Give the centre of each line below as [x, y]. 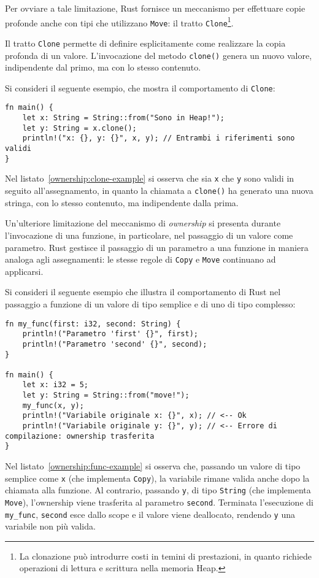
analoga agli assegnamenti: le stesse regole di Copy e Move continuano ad [140, 259]
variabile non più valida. [50, 526]
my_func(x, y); [53, 405]
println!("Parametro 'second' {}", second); [115, 344]
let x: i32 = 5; [56, 385]
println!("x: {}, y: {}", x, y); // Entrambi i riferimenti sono [159, 138]
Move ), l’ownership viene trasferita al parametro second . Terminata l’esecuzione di [159, 502]
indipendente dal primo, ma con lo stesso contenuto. [103, 67]
